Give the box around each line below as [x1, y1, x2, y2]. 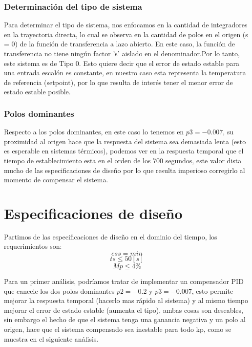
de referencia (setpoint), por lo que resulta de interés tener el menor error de [4, 77, 233, 87]
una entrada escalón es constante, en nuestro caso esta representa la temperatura [4, 67, 246, 78]
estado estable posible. [4, 87, 71, 97]
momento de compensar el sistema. [4, 174, 108, 185]
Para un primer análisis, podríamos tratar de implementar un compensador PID [4, 276, 244, 286]
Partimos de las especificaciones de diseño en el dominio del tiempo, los [4, 231, 217, 241]
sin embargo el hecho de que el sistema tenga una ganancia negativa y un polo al [4, 314, 246, 325]
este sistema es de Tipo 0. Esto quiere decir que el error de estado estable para [4, 58, 239, 68]
